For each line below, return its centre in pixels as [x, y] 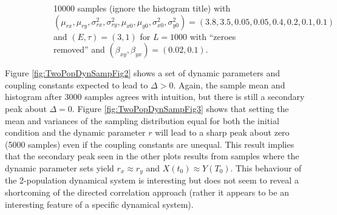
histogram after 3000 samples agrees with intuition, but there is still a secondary [155, 97]
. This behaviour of [266, 167]
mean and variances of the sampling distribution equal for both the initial [142, 120]
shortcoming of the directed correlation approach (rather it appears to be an [147, 192]
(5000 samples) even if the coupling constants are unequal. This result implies [150, 144]
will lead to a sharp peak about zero [222, 132]
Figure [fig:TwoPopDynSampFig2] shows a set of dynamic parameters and [143, 73]
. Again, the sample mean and [229, 84]
